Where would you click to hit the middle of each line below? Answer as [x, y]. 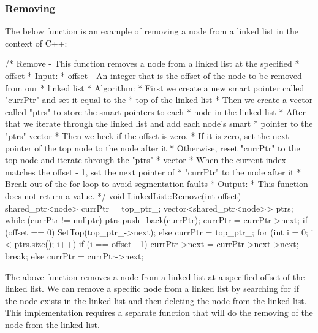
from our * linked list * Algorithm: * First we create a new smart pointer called [155, 87]
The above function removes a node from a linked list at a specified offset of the [155, 276]
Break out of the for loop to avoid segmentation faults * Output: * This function [157, 184]
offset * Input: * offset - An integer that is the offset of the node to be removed [153, 75]
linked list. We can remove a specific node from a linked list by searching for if [152, 289]
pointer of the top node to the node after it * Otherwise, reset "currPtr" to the [153, 147]
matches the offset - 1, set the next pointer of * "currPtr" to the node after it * [153, 171]
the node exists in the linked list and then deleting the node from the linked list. [156, 300]
